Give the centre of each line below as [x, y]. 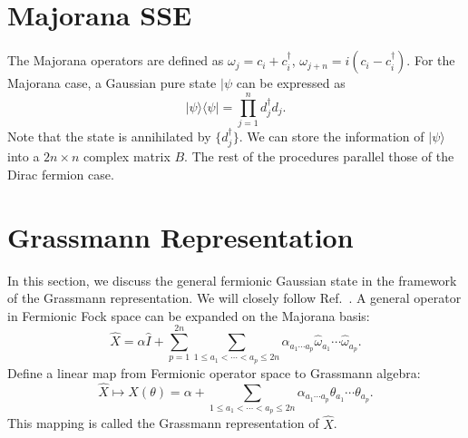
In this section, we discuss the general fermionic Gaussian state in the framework [232, 280]
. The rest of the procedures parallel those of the [319, 156]
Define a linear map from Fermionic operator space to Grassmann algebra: [214, 372]
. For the [431, 60]
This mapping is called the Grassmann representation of [163, 423]
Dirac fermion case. [61, 174]
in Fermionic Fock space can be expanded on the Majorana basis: [189, 315]
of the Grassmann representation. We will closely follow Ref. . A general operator [234, 298]
